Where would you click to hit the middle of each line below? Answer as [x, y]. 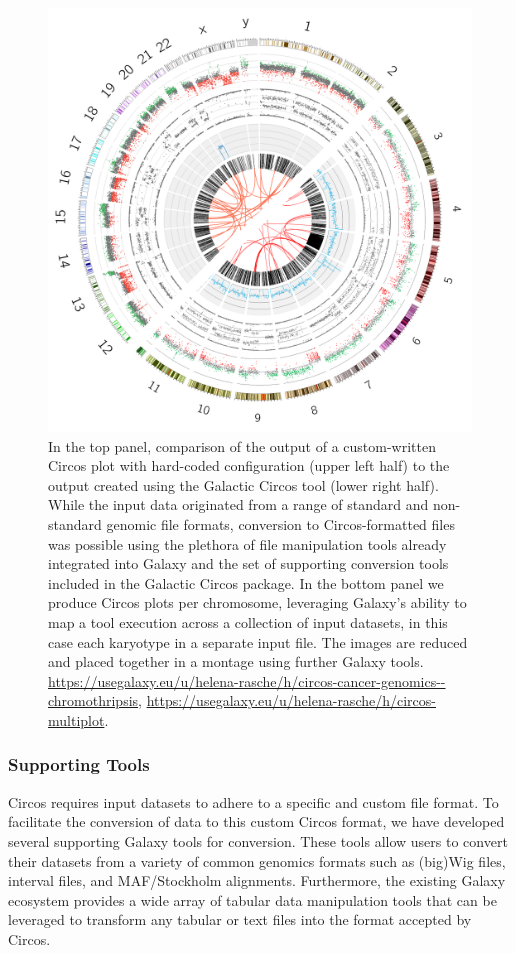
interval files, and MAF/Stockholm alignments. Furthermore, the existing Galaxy [257, 880]
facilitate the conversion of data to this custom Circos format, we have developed [256, 821]
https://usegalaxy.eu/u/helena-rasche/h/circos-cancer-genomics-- [247, 680]
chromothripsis [93, 700]
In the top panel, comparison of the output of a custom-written [242, 445]
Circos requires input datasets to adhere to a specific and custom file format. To [253, 801]
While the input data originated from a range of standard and [238, 504]
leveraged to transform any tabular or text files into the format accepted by [240, 919]
